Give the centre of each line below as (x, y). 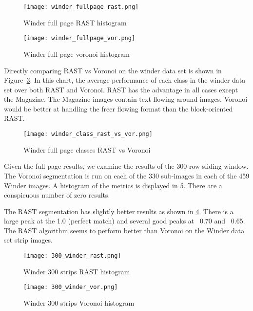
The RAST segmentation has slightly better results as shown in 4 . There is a (119, 211)
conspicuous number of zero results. (57, 195)
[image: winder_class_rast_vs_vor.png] (88, 134)
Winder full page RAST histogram (75, 22)
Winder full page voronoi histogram (77, 54)
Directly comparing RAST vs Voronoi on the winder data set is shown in (113, 70)
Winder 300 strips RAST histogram (77, 271)
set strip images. (28, 240)
